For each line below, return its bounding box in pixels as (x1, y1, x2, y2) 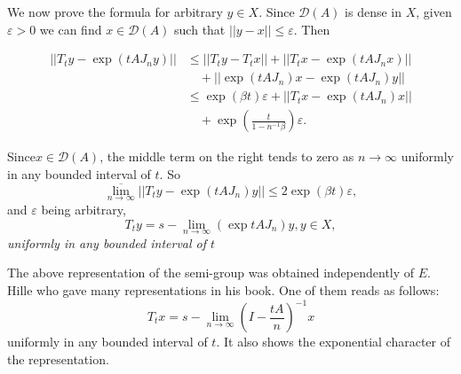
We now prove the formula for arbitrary (7, 3, 223, 20)
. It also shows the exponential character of (216, 332, 450, 351)
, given (416, 3, 452, 20)
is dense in (345, 3, 402, 20)
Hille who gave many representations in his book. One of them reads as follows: (7, 280, 440, 299)
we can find (39, 19, 102, 38)
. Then (293, 19, 330, 38)
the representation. (7, 349, 109, 368)
